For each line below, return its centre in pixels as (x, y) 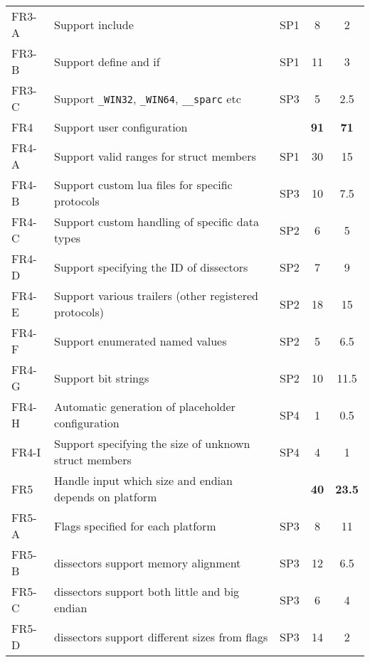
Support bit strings (102, 378)
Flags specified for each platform (135, 525)
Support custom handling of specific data (157, 221)
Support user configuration (121, 127)
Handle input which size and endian (143, 480)
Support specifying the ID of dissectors (151, 267)
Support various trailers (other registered (156, 295)
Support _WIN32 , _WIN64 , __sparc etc (148, 98)
